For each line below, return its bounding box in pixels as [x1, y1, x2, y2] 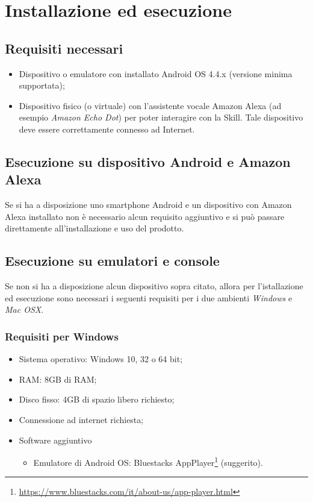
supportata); [19, 79, 65, 92]
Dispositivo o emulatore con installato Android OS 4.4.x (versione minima [19, 67, 293, 80]
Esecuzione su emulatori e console [5, 251, 220, 270]
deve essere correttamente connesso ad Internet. [19, 122, 195, 135]
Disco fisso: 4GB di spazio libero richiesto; [19, 393, 175, 406]
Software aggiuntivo [19, 433, 92, 446]
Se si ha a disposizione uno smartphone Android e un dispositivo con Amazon [5, 198, 292, 211]
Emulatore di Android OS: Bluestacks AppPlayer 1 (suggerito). [33, 454, 263, 468]
